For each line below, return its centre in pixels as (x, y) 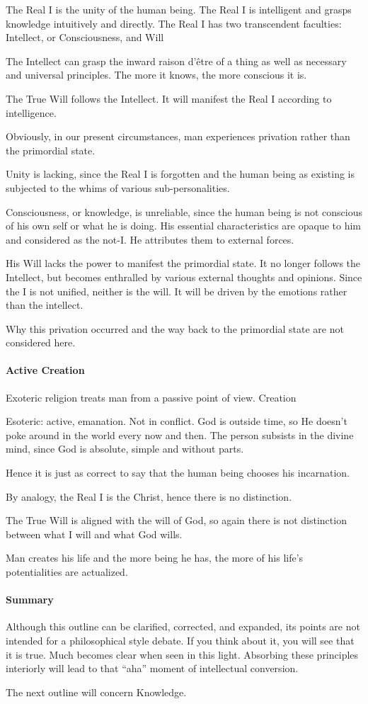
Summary (30, 600)
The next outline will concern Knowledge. (96, 692)
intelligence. (31, 112)
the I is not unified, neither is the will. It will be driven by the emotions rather (177, 291)
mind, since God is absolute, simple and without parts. (125, 449)
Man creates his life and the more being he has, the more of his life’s (155, 558)
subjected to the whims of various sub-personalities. (118, 187)
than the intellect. (45, 305)
